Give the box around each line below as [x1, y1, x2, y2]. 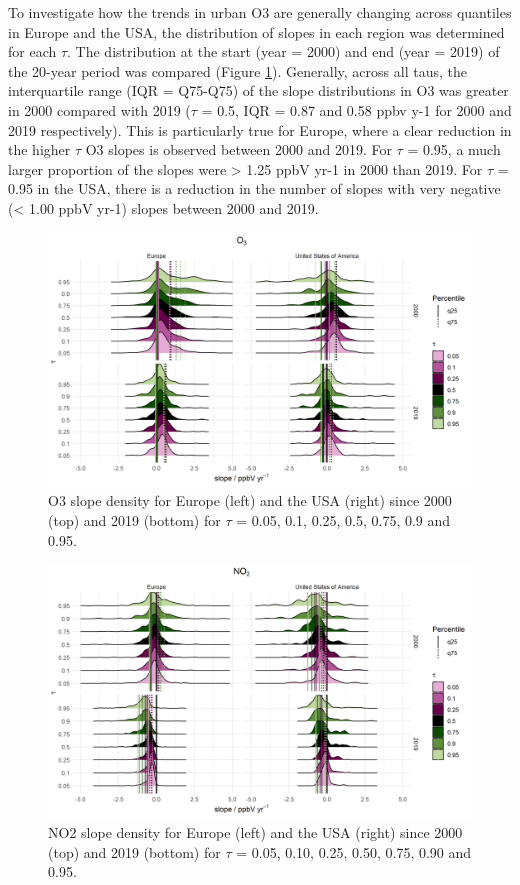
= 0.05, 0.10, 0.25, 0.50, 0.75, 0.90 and [236, 841, 472, 862]
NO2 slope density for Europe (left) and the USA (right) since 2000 [48, 821, 463, 842]
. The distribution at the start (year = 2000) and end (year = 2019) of [67, 41, 500, 62]
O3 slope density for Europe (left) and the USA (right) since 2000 [48, 490, 452, 511]
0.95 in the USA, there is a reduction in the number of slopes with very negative [8, 178, 501, 199]
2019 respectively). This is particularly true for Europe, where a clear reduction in [8, 119, 512, 140]
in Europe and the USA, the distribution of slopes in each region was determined [8, 21, 505, 42]
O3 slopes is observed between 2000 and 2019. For [85, 139, 392, 160]
